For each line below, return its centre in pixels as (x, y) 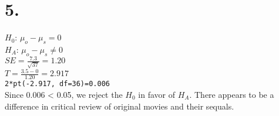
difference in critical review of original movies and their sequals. (120, 106)
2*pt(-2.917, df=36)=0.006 (57, 84)
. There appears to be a (232, 94)
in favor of (157, 94)
